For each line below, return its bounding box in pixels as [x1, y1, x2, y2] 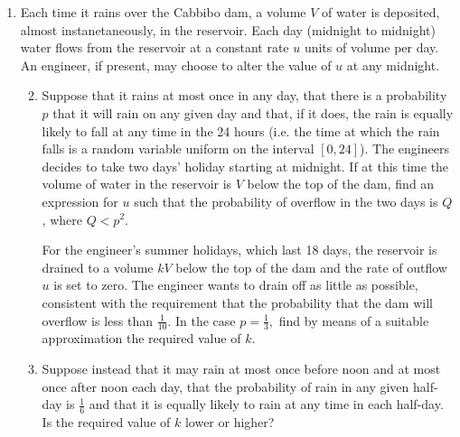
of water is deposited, [322, 3, 440, 21]
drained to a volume [42, 257, 154, 276]
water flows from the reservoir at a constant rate [20, 38, 289, 57]
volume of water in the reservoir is [42, 174, 232, 193]
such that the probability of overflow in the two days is [134, 191, 438, 210]
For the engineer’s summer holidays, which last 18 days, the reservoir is [42, 240, 437, 259]
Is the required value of [42, 412, 171, 431]
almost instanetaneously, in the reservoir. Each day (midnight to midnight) [20, 20, 436, 39]
